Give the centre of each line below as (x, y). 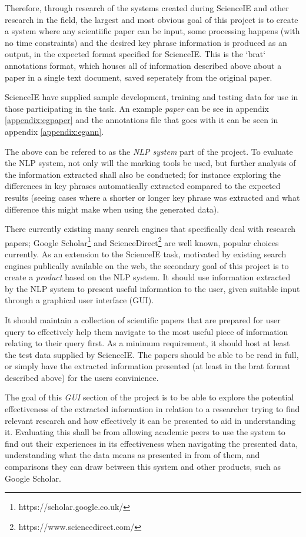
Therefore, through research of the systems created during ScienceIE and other (147, 8)
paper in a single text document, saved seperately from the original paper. (139, 77)
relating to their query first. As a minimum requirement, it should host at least (147, 343)
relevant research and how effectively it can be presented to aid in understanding (150, 420)
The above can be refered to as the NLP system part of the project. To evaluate (149, 151)
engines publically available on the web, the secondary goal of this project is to (147, 265)
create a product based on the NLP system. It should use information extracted (148, 277)
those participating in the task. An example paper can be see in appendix (137, 108)
